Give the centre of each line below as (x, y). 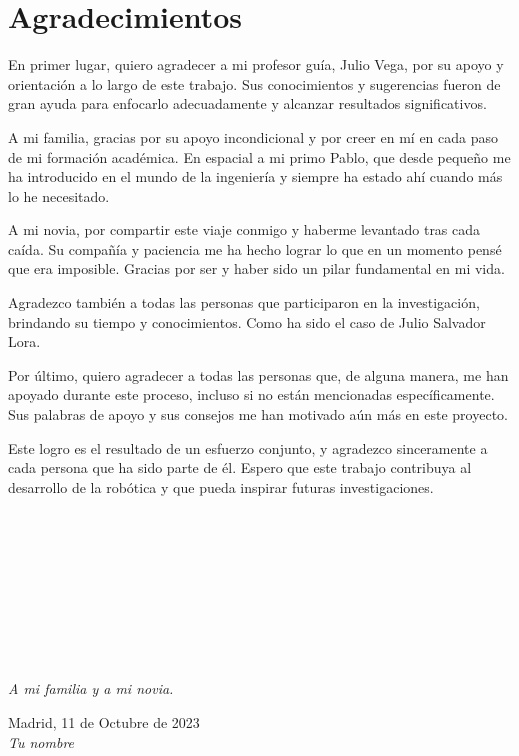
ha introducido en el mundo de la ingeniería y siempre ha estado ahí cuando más (255, 176)
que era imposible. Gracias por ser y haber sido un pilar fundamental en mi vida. (256, 268)
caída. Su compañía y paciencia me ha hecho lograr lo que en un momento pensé (255, 248)
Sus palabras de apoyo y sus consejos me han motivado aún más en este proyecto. (258, 414)
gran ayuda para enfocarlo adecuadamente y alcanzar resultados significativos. (247, 103)
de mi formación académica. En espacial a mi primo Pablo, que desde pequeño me (259, 156)
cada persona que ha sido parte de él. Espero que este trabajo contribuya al (240, 467)
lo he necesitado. (59, 195)
